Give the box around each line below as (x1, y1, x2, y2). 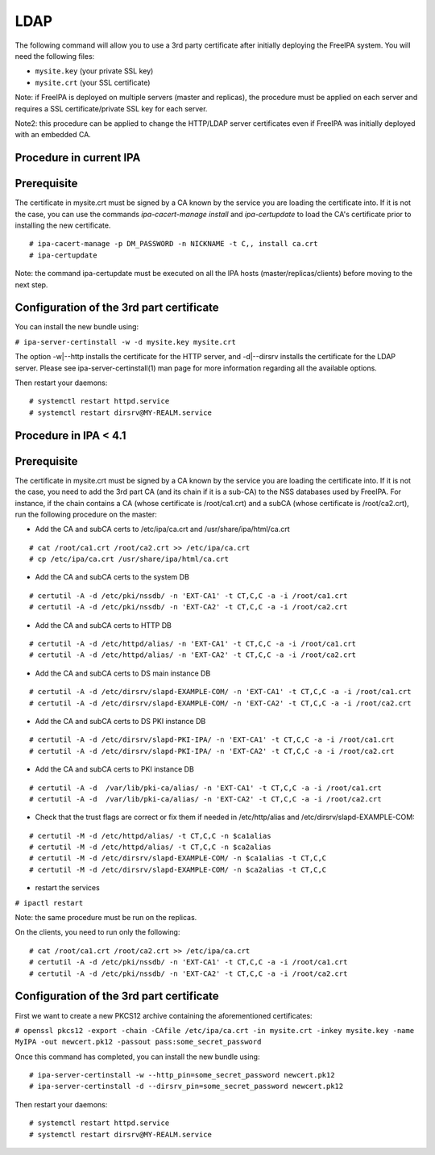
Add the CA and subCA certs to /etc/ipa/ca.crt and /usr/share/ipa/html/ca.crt (35, 525, 290, 534)
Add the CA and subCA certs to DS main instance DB (35, 668, 211, 678)
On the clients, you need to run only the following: (14, 927, 180, 937)
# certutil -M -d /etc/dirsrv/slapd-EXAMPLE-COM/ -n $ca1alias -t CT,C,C (29, 854, 327, 863)
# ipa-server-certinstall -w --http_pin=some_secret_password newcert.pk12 (29, 1070, 335, 1080)
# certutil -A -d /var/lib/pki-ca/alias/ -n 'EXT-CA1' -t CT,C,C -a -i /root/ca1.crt (29, 783, 382, 793)
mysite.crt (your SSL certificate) (35, 77, 151, 87)
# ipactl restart (14, 898, 84, 907)
